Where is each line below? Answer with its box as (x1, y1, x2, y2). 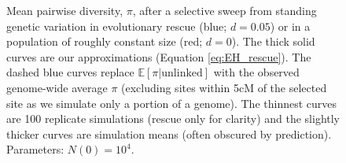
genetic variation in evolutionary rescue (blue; (6, 17, 227, 34)
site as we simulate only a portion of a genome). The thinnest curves (6, 94, 337, 111)
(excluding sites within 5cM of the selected (121, 79, 327, 95)
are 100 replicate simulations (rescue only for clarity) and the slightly (6, 110, 340, 127)
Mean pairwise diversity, (6, 2, 123, 18)
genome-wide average (6, 79, 108, 95)
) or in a (270, 17, 311, 34)
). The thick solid (231, 33, 315, 50)
